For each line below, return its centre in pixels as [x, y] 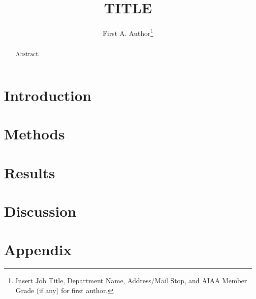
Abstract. [28, 54]
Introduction [48, 95]
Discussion [40, 211]
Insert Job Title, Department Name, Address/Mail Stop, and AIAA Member [131, 281]
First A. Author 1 [128, 32]
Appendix [38, 249]
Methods [34, 134]
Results [30, 172]
